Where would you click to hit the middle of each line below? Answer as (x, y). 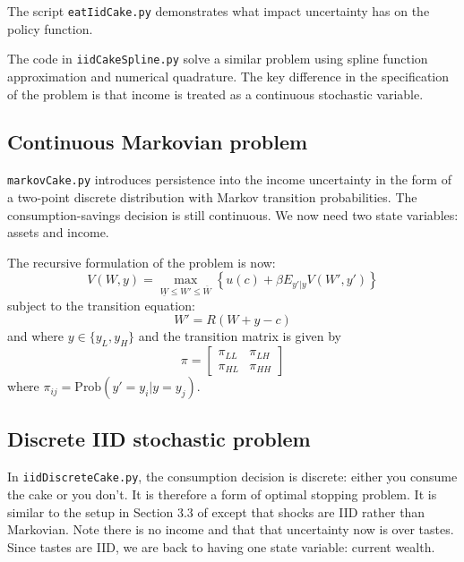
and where (36, 336)
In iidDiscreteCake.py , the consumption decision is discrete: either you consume (232, 477)
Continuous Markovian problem (158, 142)
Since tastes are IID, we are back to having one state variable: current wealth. (221, 546)
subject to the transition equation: (101, 305)
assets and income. (58, 232)
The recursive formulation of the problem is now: (142, 262)
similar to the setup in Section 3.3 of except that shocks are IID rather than (216, 511)
